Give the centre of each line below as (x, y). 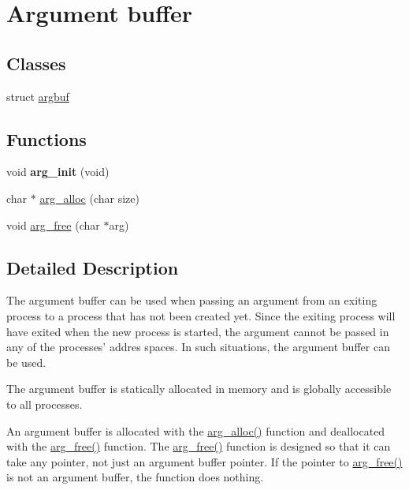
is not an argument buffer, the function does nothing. (135, 477)
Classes (36, 63)
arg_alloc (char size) (89, 198)
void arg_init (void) (58, 172)
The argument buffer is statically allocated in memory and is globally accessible (199, 389)
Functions (46, 138)
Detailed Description (93, 267)
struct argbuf (38, 96)
